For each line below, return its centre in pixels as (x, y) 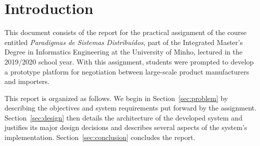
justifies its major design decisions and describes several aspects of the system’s (126, 127)
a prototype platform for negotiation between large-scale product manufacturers (127, 71)
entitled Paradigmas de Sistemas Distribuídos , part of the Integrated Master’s (124, 42)
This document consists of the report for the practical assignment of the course (126, 32)
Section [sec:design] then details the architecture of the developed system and (123, 117)
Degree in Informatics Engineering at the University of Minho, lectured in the (123, 52)
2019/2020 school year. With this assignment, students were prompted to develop (129, 61)
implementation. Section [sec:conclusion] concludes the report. (100, 137)
